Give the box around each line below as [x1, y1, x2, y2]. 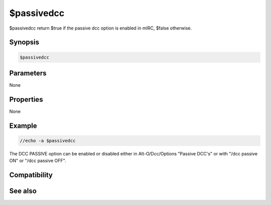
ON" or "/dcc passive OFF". [9, 158, 66, 164]
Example [9, 121, 37, 130]
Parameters [9, 69, 47, 77]
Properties [9, 95, 43, 104]
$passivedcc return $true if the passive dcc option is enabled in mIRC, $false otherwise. [9, 25, 192, 31]
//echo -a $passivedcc [20, 138, 76, 143]
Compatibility [9, 171, 53, 179]
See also [9, 187, 37, 195]
